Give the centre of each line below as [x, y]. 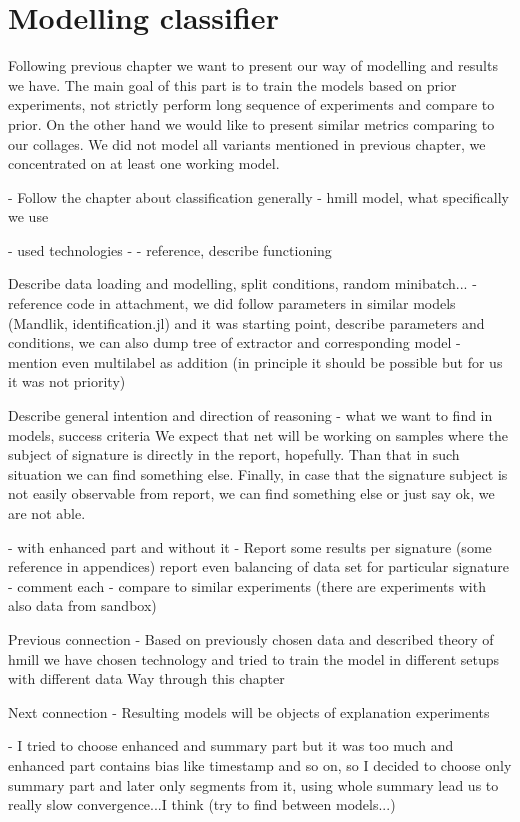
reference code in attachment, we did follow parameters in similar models [232, 303]
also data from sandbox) [82, 605]
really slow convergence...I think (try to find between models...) [202, 804]
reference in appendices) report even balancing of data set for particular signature [259, 566]
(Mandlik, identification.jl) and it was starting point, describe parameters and [246, 322]
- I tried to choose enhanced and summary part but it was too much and [231, 745]
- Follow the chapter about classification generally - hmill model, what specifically [259, 196]
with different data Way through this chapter [146, 678]
